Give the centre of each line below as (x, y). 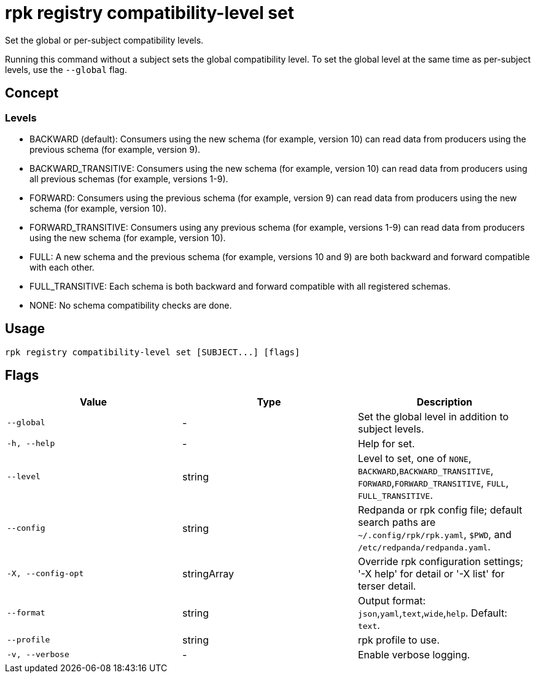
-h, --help (31, 444)
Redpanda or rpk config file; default (440, 510)
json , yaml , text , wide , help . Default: (433, 613)
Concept (32, 93)
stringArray (208, 573)
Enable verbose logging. (414, 654)
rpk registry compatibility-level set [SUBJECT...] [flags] (153, 352)
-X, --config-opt (45, 574)
